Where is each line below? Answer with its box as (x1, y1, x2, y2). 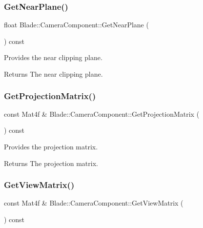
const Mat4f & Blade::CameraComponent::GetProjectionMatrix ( (4, 108, 200, 119)
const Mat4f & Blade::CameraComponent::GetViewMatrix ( (4, 198, 183, 208)
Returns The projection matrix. (4, 158, 98, 168)
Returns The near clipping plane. (4, 69, 103, 79)
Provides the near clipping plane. (4, 52, 102, 62)
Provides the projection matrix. (4, 142, 98, 151)
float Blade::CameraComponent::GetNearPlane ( (4, 20, 149, 30)
